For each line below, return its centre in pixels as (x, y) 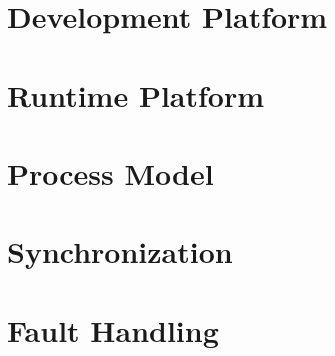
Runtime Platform (136, 94)
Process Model (110, 172)
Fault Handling (113, 329)
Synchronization (120, 251)
